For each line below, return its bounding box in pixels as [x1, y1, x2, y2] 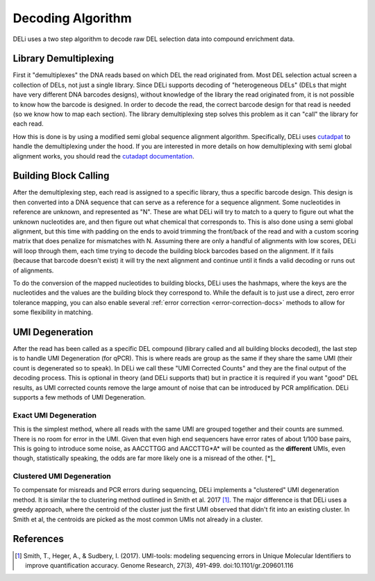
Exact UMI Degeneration [12, 410, 97, 420]
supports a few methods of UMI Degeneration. [12, 393, 146, 402]
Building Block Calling [12, 170, 110, 182]
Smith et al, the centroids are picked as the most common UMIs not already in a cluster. [12, 515, 263, 523]
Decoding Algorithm [12, 10, 132, 26]
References [12, 533, 64, 545]
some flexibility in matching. [12, 308, 93, 316]
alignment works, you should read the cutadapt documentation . [12, 152, 194, 160]
